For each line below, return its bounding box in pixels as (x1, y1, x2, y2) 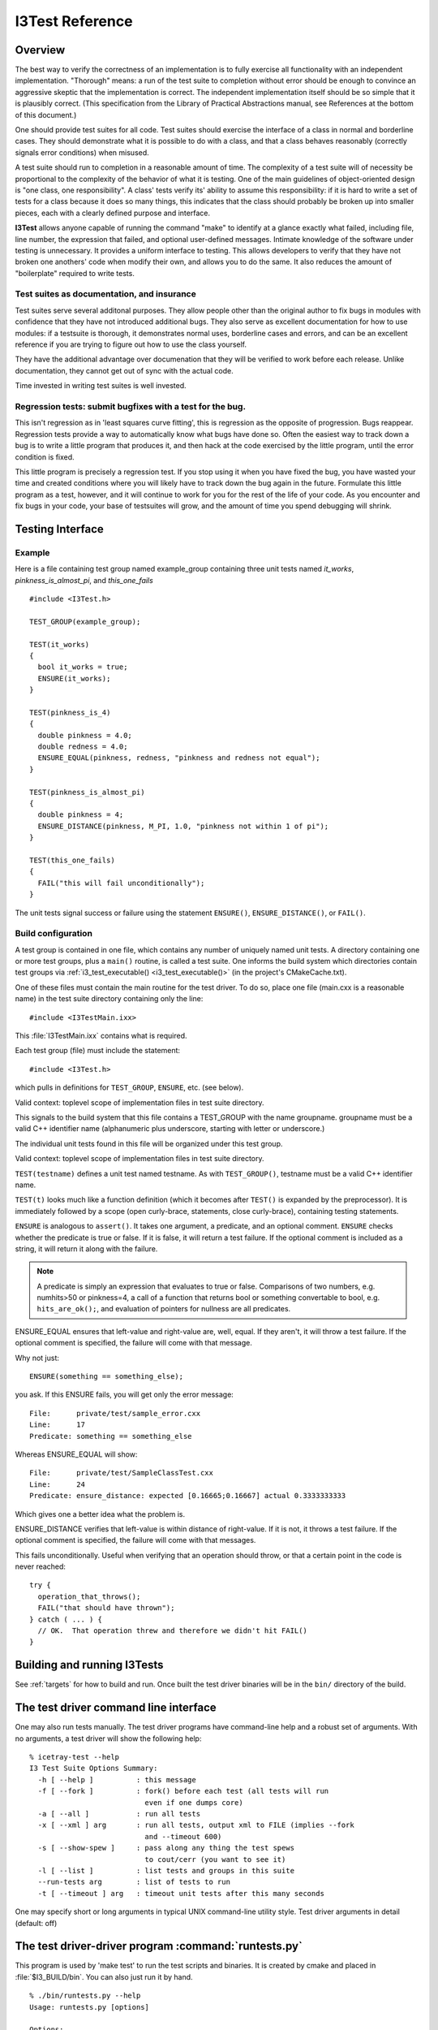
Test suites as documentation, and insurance (15, 288, 196, 300)
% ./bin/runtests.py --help (29, 1991, 141, 2001)
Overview (15, 43, 66, 57)
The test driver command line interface (15, 1701, 217, 1715)
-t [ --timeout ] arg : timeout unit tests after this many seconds (37, 1889, 324, 1898)
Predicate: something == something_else (29, 1432, 192, 1440)
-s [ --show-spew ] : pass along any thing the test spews (37, 1843, 295, 1853)
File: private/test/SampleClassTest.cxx (29, 1468, 214, 1478)
